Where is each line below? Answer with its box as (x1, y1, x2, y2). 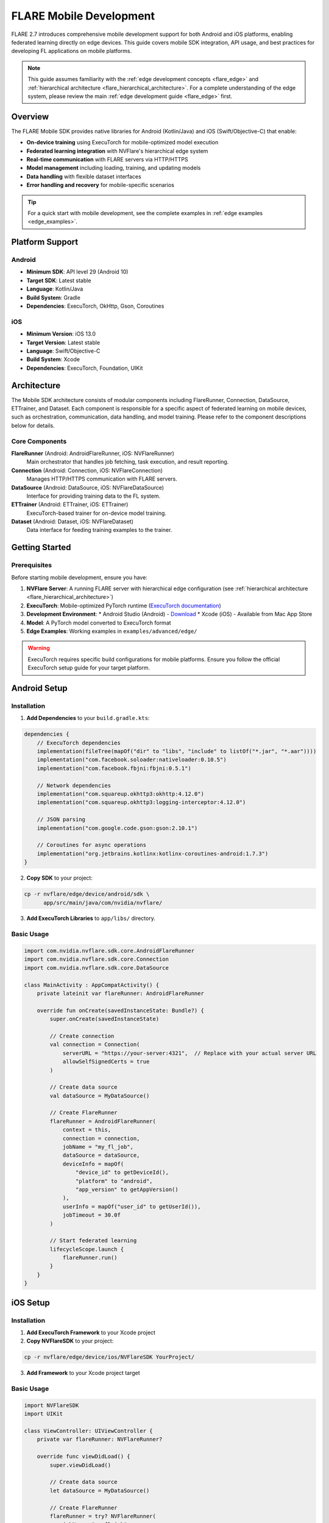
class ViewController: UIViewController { (24, 1427, 153, 1435)
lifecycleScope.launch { (49, 1246, 124, 1253)
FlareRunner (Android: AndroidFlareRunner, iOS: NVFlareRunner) (11, 450, 175, 457)
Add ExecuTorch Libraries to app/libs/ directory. (26, 914, 155, 922)
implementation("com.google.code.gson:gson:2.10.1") (37, 824, 198, 832)
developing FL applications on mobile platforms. (11, 48, 132, 55)
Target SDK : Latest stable (26, 277, 91, 284)
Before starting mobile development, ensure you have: (11, 573, 147, 581)
